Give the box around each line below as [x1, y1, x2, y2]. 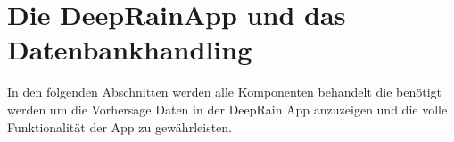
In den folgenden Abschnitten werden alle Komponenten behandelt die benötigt [7, 83, 442, 101]
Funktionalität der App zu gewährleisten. [7, 117, 232, 136]
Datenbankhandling [7, 31, 252, 67]
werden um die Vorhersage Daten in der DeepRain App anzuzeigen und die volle [7, 99, 448, 118]
